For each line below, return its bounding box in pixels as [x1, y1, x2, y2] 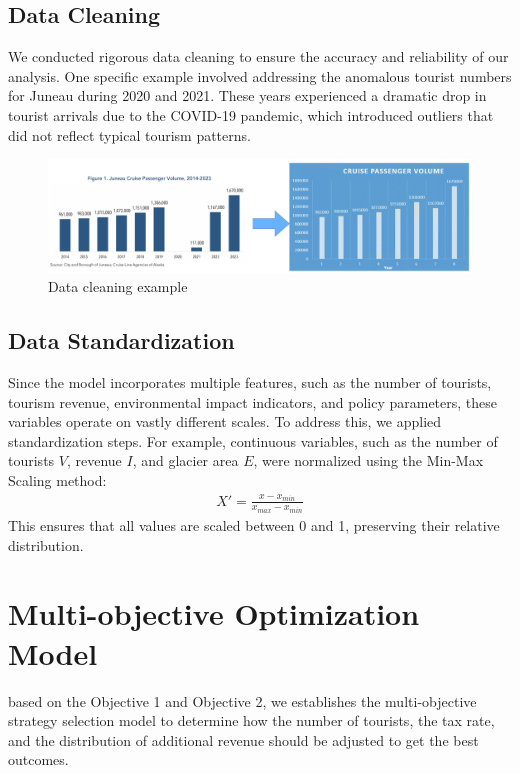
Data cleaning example [48, 276, 188, 297]
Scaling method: [8, 469, 107, 490]
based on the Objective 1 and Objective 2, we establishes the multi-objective [8, 690, 477, 711]
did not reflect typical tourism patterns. [8, 124, 251, 145]
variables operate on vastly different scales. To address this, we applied [8, 411, 442, 432]
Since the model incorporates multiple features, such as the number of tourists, [8, 372, 492, 393]
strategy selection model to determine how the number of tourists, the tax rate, [8, 710, 495, 731]
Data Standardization [8, 325, 235, 356]
